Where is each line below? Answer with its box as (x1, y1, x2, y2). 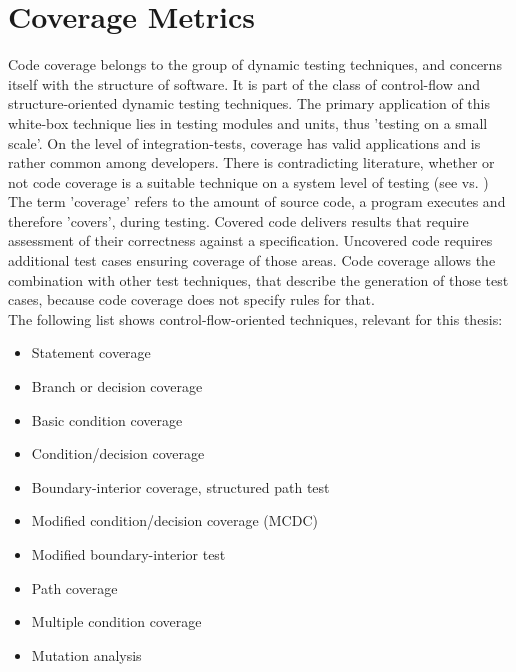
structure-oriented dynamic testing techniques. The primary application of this (8, 93, 490, 114)
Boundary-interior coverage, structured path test (31, 476, 330, 497)
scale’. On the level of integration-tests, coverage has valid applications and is (8, 132, 481, 153)
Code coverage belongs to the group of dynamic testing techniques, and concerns (8, 54, 502, 75)
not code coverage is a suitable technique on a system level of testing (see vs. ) (8, 171, 489, 192)
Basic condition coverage (31, 409, 183, 430)
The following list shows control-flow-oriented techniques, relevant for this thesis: (8, 308, 503, 329)
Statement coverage (31, 342, 151, 363)
